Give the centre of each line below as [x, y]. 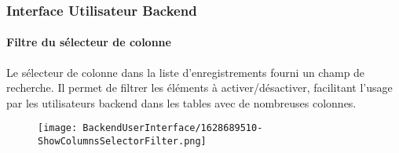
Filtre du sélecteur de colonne [89, 42]
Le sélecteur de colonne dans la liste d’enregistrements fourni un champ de [186, 72]
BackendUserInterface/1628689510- [173, 128]
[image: [58, 128]
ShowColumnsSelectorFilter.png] [122, 142]
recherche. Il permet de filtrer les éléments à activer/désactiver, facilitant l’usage [199, 87]
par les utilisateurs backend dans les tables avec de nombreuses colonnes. [181, 102]
